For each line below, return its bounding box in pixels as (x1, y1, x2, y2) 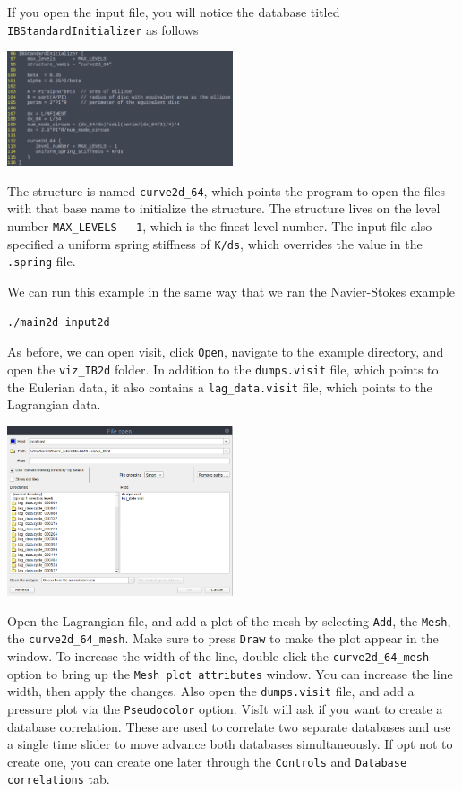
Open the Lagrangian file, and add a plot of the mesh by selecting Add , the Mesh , (7, 611, 451, 630)
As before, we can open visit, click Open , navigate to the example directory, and (7, 342, 444, 361)
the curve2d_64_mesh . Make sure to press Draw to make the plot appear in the (7, 629, 439, 648)
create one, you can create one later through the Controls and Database (7, 752, 407, 770)
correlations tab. (7, 770, 110, 788)
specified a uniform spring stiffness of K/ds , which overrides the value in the (7, 234, 423, 253)
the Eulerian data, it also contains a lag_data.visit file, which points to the (7, 377, 432, 396)
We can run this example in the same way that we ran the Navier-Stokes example (7, 282, 456, 301)
